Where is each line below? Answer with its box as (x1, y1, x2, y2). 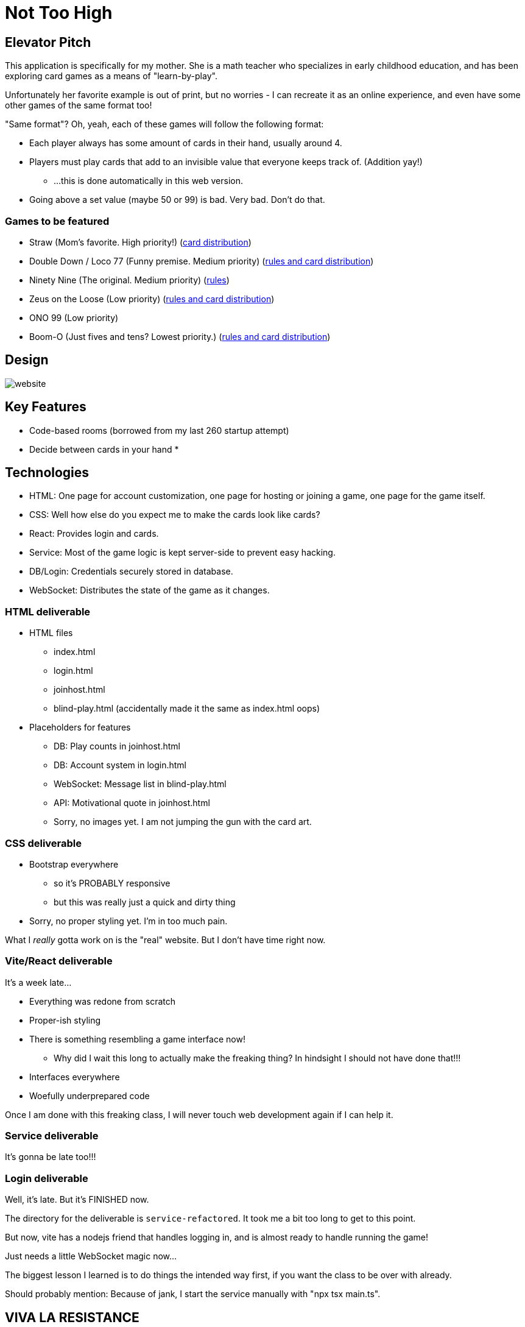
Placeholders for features (29, 722, 131, 733)
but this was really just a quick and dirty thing (54, 896, 236, 907)
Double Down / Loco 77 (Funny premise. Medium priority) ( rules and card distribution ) (29, 255, 374, 266)
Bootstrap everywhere (29, 858, 119, 869)
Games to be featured (5, 214, 110, 227)
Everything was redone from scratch (29, 996, 176, 1007)
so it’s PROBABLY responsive (54, 877, 171, 888)
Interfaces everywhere (29, 1071, 120, 1082)
